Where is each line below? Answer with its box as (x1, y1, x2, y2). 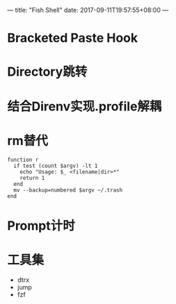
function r (7, 156, 39, 163)
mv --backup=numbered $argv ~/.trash (13, 187, 123, 194)
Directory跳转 (7, 64, 88, 80)
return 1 (19, 174, 45, 181)
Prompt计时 (7, 218, 75, 233)
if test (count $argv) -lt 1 (13, 162, 98, 169)
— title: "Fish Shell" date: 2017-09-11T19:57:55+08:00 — (7, 6, 169, 14)
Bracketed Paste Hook (7, 31, 138, 46)
